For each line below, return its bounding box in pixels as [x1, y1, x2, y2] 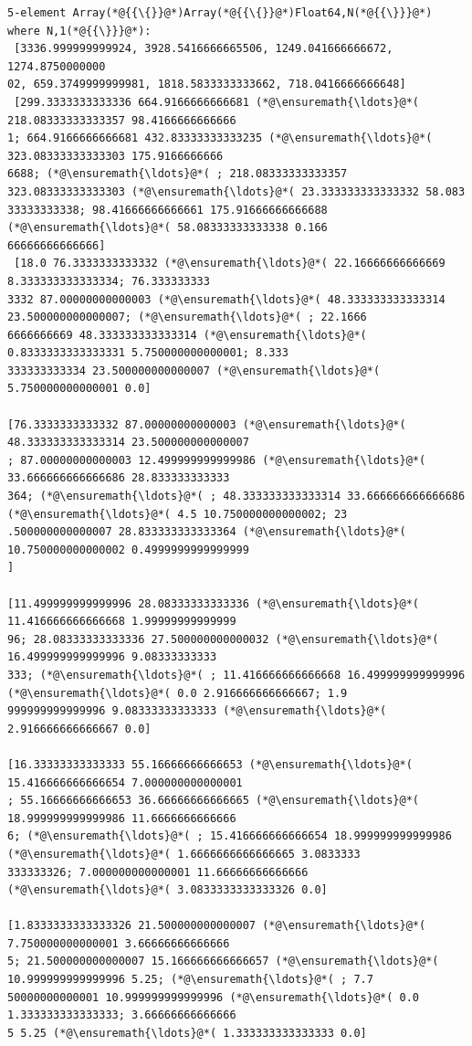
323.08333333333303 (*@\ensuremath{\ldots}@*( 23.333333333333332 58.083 [7, 185, 466, 198]
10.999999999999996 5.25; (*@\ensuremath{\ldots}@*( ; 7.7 [7, 973, 373, 987]
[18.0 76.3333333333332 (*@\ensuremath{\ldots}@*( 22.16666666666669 [14, 257, 446, 270]
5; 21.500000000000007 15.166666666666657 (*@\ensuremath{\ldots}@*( [7, 955, 439, 968]
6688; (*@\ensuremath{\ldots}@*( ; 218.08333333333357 [7, 167, 348, 181]
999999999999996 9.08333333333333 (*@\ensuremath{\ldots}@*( [7, 704, 387, 718]
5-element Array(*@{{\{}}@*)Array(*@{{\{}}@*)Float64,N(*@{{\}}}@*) [7, 6, 433, 19]
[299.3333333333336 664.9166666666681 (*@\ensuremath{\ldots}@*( [14, 95, 420, 109]
